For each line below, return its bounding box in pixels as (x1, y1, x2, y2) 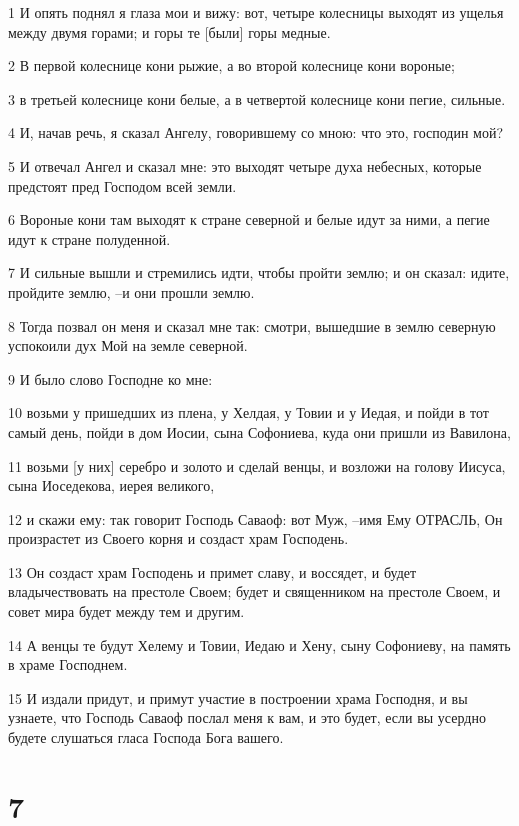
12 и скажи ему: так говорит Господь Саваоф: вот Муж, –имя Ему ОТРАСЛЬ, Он (8, 508, 503, 529)
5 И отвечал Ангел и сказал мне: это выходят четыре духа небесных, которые (8, 155, 482, 176)
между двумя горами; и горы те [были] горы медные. (8, 21, 331, 42)
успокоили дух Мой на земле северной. (8, 335, 248, 356)
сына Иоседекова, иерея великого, (8, 475, 215, 496)
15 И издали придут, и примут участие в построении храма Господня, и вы (8, 687, 468, 708)
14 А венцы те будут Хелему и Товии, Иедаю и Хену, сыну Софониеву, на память (8, 634, 511, 655)
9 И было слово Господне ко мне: (8, 368, 213, 389)
